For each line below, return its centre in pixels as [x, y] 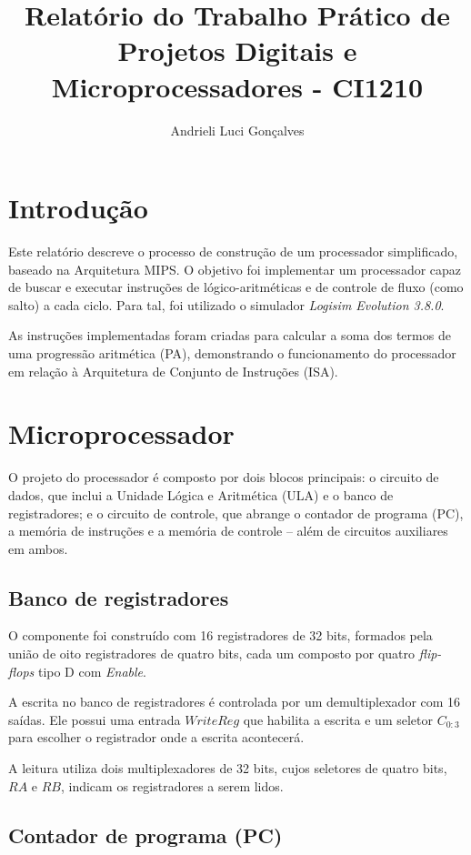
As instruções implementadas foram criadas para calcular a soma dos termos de [230, 335]
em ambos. [38, 548]
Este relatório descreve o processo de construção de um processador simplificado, [233, 251]
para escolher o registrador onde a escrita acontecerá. [156, 737]
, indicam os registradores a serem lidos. [172, 785]
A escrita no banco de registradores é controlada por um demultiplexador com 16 [235, 702]
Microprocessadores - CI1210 [237, 86]
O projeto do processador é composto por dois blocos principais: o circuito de [224, 477]
